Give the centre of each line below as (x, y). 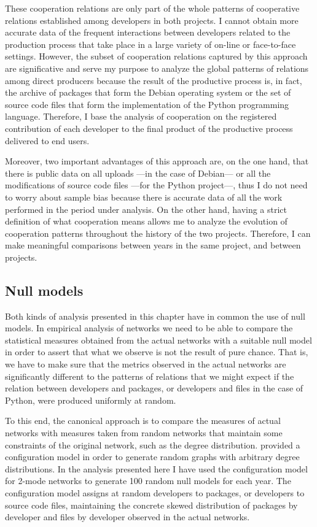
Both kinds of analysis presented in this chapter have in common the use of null (155, 316)
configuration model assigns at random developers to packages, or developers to (155, 492)
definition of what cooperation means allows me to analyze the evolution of (146, 221)
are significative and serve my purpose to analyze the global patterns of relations (157, 68)
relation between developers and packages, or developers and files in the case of (154, 388)
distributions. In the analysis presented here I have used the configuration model (156, 468)
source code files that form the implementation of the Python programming (147, 104)
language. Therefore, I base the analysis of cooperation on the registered (141, 116)
